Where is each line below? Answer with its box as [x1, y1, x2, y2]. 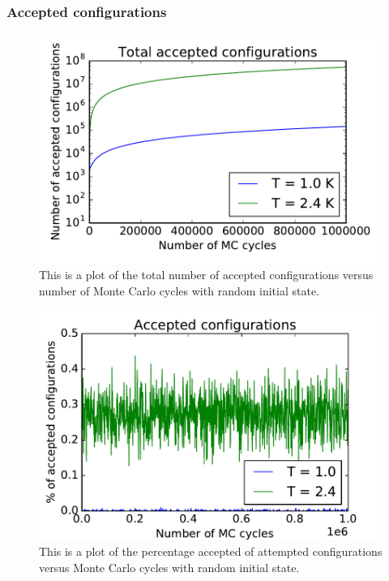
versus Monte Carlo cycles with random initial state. [39, 558, 300, 575]
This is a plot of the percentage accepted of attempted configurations [39, 542, 383, 559]
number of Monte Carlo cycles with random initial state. [39, 282, 319, 299]
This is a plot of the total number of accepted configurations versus [39, 266, 374, 283]
